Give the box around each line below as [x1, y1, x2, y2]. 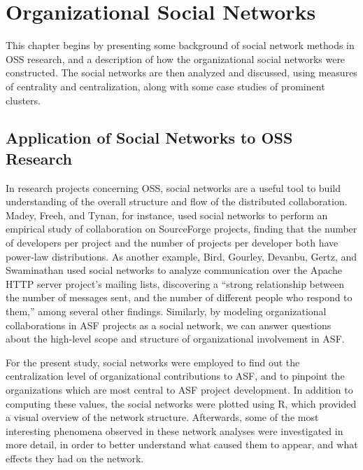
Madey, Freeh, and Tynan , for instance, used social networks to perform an [6, 207, 328, 222]
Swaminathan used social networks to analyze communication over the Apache [6, 263, 342, 277]
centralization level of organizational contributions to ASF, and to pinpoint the [6, 368, 345, 383]
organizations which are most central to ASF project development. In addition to [6, 382, 353, 396]
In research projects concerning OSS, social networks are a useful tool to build [6, 180, 341, 195]
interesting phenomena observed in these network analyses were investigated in [6, 423, 343, 438]
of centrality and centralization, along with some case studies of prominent [6, 78, 325, 93]
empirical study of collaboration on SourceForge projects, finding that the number [6, 221, 357, 236]
